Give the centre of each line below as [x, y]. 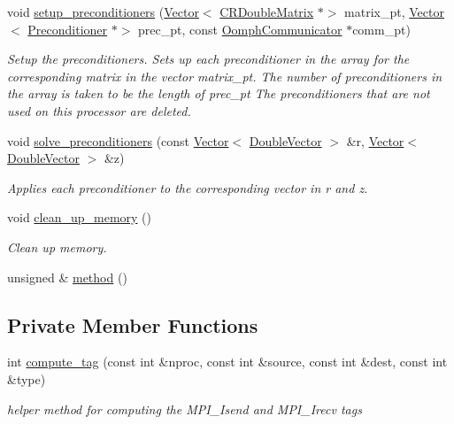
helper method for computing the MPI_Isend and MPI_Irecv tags [185, 409]
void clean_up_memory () [80, 217]
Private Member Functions [133, 324]
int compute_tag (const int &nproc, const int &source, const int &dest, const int [227, 362]
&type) [27, 378]
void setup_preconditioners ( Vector [103, 12]
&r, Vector [375, 140]
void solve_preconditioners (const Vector [118, 140]
